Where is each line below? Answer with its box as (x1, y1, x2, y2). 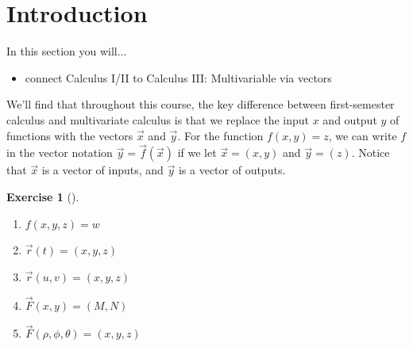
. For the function (177, 127, 264, 143)
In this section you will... (6, 43, 127, 59)
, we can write (328, 127, 397, 143)
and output (322, 111, 377, 128)
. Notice (351, 144, 390, 161)
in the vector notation (6, 144, 113, 161)
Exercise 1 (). (6, 188, 79, 204)
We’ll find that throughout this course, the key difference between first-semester (6, 96, 395, 112)
